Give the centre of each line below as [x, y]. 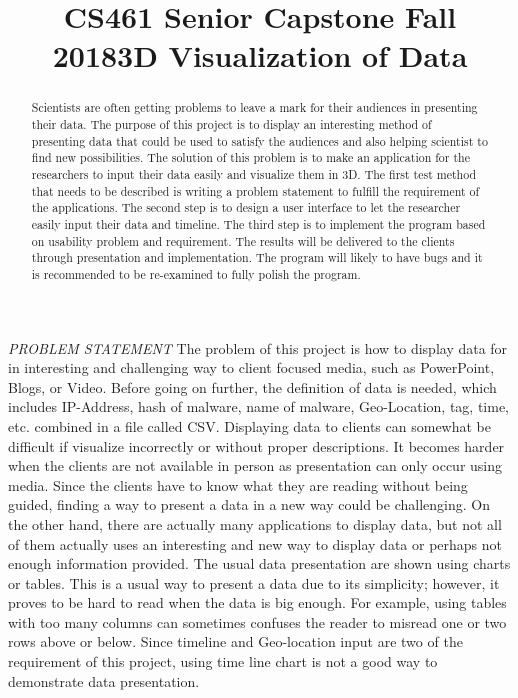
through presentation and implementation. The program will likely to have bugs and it [257, 257]
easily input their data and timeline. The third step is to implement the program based [258, 223]
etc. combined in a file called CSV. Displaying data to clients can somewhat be [249, 425]
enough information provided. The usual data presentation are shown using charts [259, 563]
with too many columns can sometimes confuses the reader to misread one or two [257, 621]
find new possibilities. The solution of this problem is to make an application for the [250, 157]
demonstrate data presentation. [104, 680]
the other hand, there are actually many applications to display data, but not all [255, 523]
